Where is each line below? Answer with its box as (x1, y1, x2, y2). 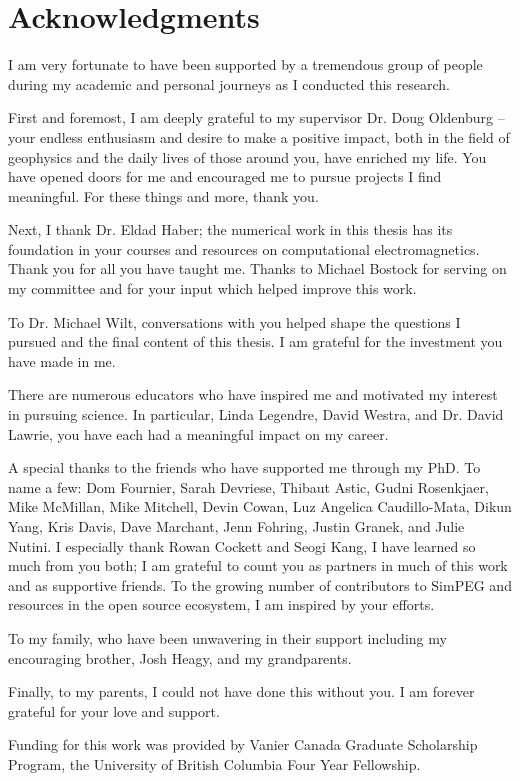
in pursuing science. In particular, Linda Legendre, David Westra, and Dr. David (8, 404, 504, 425)
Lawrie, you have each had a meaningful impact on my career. (8, 423, 389, 444)
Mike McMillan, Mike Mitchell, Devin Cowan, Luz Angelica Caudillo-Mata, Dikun (8, 496, 512, 517)
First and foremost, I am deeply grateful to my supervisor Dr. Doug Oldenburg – (8, 107, 505, 128)
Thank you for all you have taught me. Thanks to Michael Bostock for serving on (8, 258, 507, 279)
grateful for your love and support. (8, 700, 220, 721)
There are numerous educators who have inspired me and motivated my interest (8, 384, 498, 405)
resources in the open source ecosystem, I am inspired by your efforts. (8, 594, 435, 615)
